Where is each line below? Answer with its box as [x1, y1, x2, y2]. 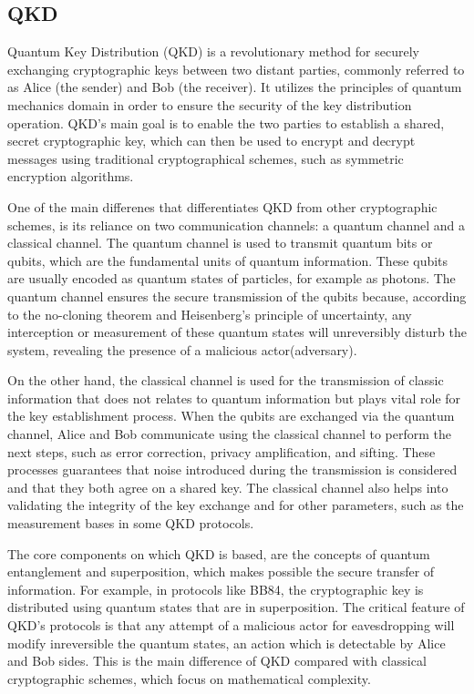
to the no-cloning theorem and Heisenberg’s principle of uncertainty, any [7, 304, 412, 323]
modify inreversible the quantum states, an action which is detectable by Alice [7, 633, 446, 652]
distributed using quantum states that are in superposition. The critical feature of [7, 597, 465, 617]
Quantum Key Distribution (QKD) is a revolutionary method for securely [7, 42, 419, 61]
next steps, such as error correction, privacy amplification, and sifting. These [7, 442, 436, 461]
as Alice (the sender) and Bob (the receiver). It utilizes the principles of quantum [7, 77, 462, 97]
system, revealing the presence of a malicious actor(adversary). [7, 340, 357, 359]
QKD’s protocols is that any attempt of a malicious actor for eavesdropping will [7, 616, 455, 635]
